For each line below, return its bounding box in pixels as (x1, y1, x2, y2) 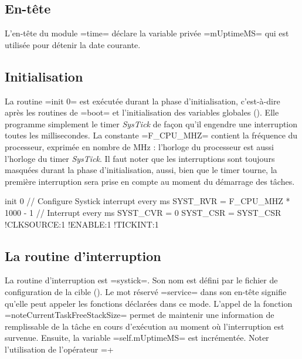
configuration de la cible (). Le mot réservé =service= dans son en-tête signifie (5, 285, 287, 297)
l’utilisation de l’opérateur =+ (5, 343, 114, 355)
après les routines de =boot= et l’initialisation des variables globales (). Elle (5, 106, 279, 118)
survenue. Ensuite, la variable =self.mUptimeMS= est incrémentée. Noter (5, 331, 269, 344)
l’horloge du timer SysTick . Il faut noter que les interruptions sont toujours (5, 152, 275, 164)
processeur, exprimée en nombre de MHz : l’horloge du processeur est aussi (5, 140, 274, 153)
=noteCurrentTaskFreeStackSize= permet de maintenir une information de (5, 309, 274, 321)
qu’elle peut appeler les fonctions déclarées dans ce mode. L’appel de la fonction (5, 297, 293, 309)
